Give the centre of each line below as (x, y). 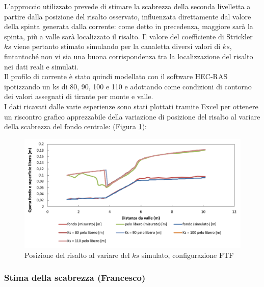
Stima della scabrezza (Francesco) (75, 278)
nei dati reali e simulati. (41, 66)
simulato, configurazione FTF (188, 255)
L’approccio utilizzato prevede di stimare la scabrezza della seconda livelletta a (127, 6)
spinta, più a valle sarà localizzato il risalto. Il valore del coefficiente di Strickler (128, 36)
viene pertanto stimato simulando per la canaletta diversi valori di (117, 46)
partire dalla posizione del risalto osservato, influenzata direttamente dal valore (128, 16)
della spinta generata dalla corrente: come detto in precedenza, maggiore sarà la (129, 26)
